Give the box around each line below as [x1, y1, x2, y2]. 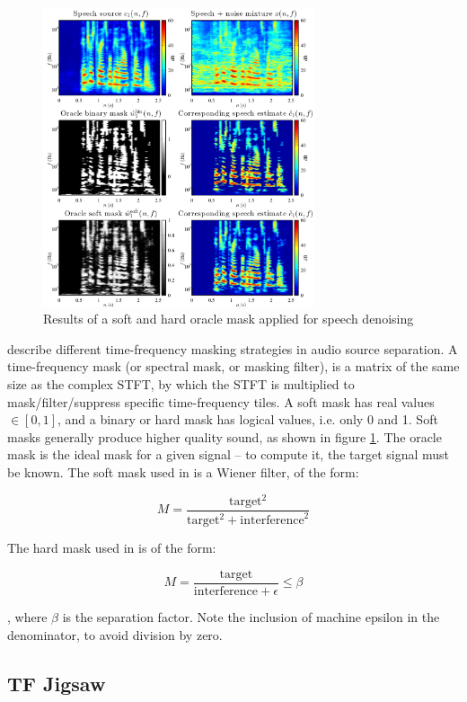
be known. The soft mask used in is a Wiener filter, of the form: [7, 462, 359, 481]
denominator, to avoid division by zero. [7, 625, 223, 644]
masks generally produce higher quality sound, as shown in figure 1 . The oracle [7, 427, 442, 446]
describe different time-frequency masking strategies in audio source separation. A [7, 339, 458, 358]
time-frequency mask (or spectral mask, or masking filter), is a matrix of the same [7, 357, 460, 376]
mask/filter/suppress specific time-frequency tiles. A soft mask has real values [7, 392, 435, 411]
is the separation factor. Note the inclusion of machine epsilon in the [62, 608, 440, 626]
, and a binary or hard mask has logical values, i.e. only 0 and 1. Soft [57, 410, 438, 429]
